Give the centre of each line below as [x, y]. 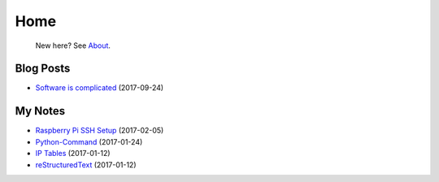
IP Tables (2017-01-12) [73, 154]
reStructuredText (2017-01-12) [86, 165]
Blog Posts [43, 69]
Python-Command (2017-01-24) [89, 141]
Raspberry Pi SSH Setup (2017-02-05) [100, 131]
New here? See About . [73, 45]
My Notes [40, 111]
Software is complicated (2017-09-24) [100, 88]
